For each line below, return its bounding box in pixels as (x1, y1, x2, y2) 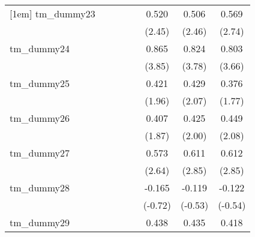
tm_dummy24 (10, 41, 70, 55)
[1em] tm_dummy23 (10, 7, 95, 20)
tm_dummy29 (10, 215, 70, 229)
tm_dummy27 (10, 146, 70, 160)
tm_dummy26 (10, 111, 70, 125)
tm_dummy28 (10, 181, 70, 194)
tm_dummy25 (10, 76, 70, 90)
